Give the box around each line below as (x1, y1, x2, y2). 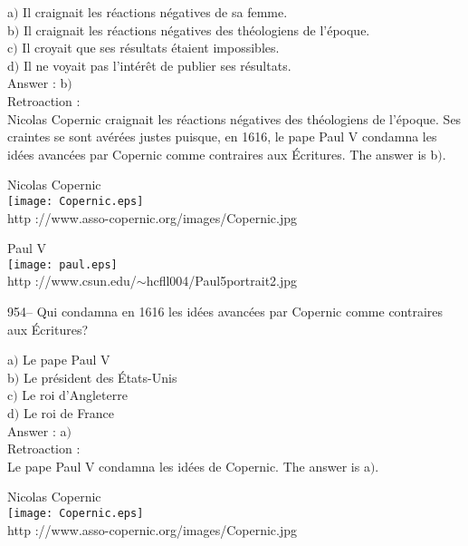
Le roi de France (23, 404, 114, 422)
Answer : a (7, 421, 67, 440)
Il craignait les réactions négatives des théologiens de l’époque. (23, 20, 370, 39)
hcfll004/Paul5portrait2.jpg (146, 271, 298, 290)
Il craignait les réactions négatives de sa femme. (23, 3, 288, 21)
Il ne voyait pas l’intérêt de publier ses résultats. (23, 55, 291, 74)
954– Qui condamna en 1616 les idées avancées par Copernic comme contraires (7, 302, 444, 321)
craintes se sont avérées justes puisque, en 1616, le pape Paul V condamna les (7, 127, 437, 146)
